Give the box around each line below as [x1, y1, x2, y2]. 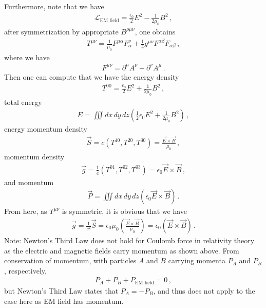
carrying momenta [168, 255, 225, 266]
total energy [4, 96, 42, 107]
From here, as [4, 206, 47, 216]
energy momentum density [4, 123, 87, 134]
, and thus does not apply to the [153, 285, 255, 296]
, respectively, [4, 265, 47, 276]
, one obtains [135, 26, 176, 37]
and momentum [4, 176, 54, 187]
